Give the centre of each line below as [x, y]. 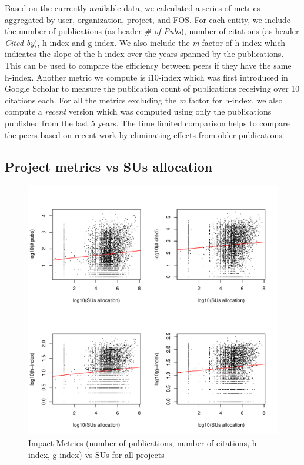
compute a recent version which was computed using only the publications [138, 111]
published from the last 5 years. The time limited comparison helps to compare [147, 123]
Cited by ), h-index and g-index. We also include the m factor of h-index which [145, 42]
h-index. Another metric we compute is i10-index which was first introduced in [146, 77]
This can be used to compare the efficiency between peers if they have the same [148, 65]
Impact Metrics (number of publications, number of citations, [139, 442]
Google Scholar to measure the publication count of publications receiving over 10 [152, 88]
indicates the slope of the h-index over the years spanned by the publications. [144, 54]
